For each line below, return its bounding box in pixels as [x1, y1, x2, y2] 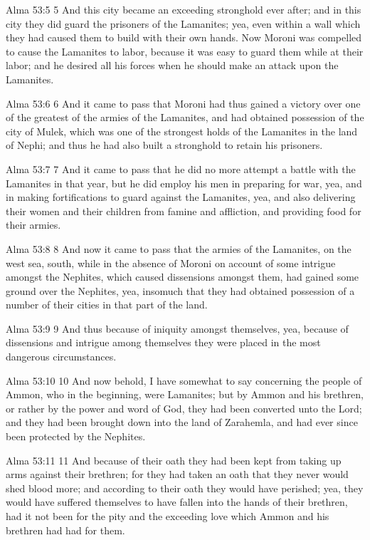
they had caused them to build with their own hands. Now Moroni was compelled [6, 30, 362, 45]
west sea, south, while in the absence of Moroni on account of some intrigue [6, 255, 336, 270]
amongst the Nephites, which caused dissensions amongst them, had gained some [6, 269, 359, 284]
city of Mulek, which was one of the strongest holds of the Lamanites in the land [6, 123, 358, 138]
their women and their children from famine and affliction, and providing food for [6, 203, 361, 218]
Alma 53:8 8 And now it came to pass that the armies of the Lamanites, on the [6, 241, 351, 256]
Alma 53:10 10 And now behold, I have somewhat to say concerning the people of [6, 373, 362, 388]
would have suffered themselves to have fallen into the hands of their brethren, [6, 494, 348, 509]
